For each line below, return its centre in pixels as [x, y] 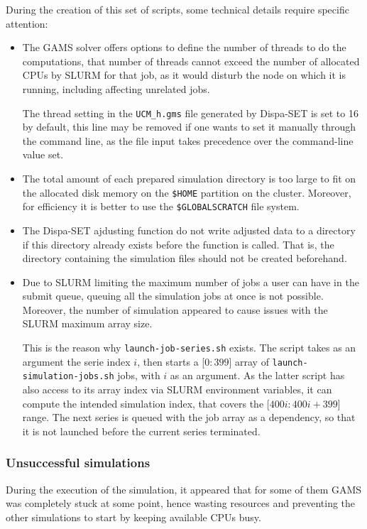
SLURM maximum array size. [87, 323]
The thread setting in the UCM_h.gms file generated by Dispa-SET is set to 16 [190, 113]
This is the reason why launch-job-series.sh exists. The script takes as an [189, 348]
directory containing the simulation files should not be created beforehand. [185, 258]
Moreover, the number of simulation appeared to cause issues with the [175, 309]
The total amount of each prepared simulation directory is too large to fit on [189, 178]
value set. [43, 154]
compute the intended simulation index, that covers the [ [146, 403]
